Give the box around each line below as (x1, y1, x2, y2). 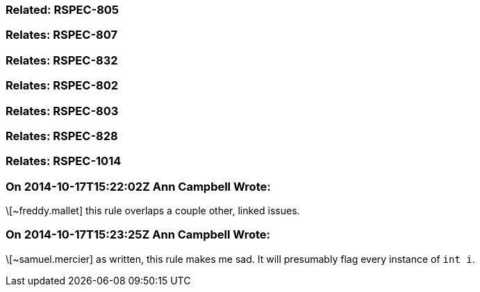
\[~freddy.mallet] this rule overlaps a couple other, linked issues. (6, 205, 300, 216)
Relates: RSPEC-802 (6, 78, 119, 93)
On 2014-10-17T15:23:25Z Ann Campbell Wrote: (6, 227, 271, 242)
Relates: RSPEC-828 (6, 128, 118, 143)
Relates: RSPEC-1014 (6, 154, 122, 169)
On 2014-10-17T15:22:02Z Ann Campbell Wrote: (6, 179, 271, 194)
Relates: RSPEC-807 (6, 28, 117, 42)
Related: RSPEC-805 (6, 3, 119, 17)
